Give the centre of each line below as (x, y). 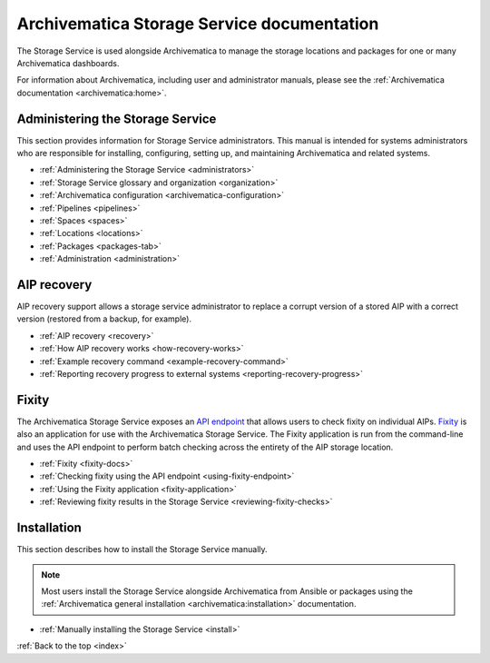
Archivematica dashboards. (68, 63)
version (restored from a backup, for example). (104, 319)
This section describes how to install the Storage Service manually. (142, 549)
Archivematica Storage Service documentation (198, 24)
